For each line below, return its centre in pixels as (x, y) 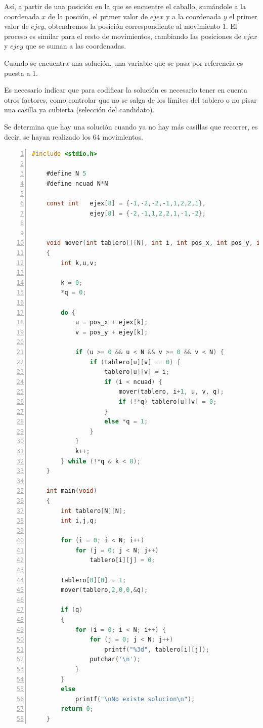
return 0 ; (77, 709)
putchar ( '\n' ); (115, 659)
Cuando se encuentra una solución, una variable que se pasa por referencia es (124, 62)
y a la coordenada (194, 16)
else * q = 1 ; (126, 422)
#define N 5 (66, 174)
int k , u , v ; (79, 263)
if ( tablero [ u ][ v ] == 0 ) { (135, 362)
